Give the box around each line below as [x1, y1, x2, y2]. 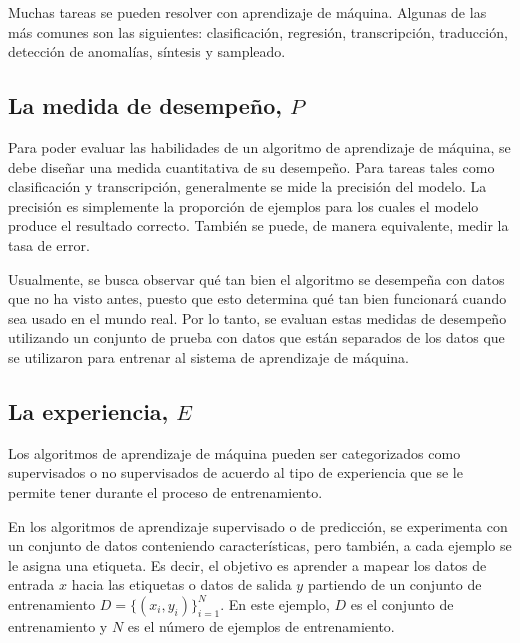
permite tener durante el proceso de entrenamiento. [8, 481, 323, 502]
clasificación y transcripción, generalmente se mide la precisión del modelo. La [8, 176, 487, 197]
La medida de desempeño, [8, 90, 282, 121]
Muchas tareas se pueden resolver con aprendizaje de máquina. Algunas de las [8, 2, 487, 22]
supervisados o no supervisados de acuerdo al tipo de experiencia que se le [8, 462, 463, 483]
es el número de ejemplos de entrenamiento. [127, 615, 395, 636]
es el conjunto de [350, 593, 454, 614]
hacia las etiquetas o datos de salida [71, 574, 292, 595]
